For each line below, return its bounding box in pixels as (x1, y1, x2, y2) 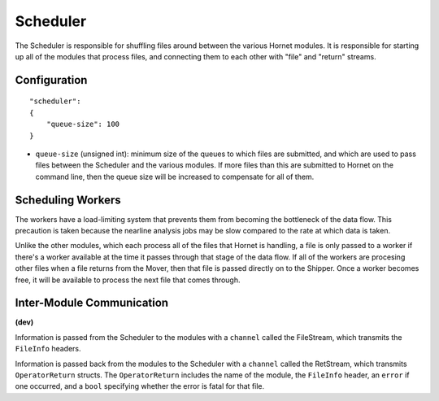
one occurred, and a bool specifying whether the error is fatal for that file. (15, 381, 265, 391)
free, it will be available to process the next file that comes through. (15, 275, 241, 285)
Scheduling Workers (15, 193, 121, 207)
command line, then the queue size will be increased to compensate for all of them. (35, 172, 315, 181)
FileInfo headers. (15, 344, 81, 354)
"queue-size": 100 (46, 120, 120, 129)
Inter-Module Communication (15, 296, 169, 310)
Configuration (15, 73, 88, 87)
